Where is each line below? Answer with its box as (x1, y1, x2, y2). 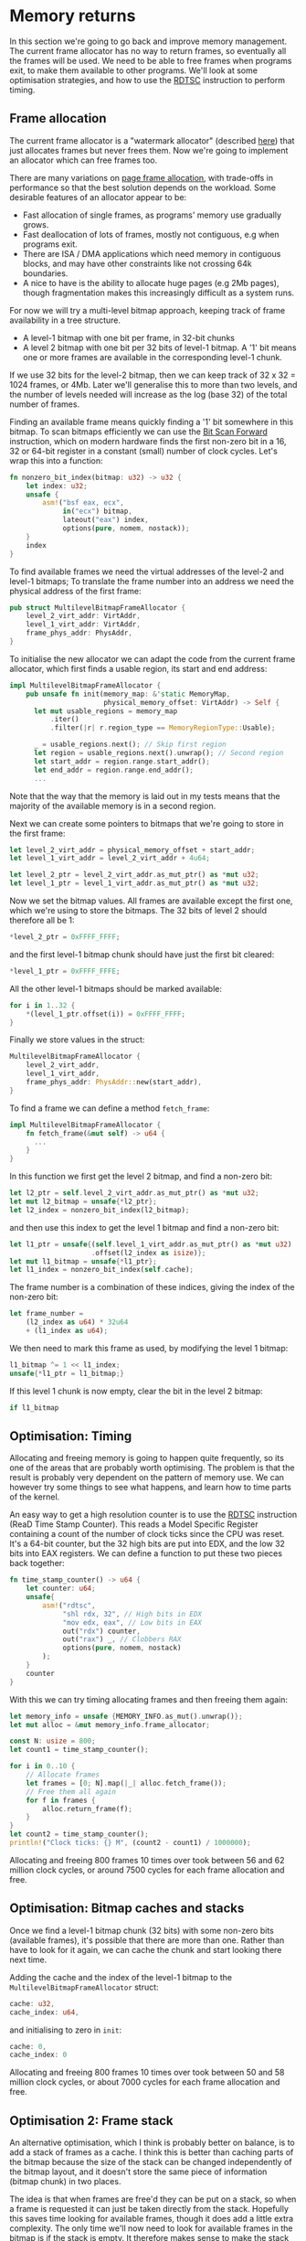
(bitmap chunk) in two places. (9, 2176, 121, 2187)
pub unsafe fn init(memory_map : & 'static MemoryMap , (26, 689, 231, 699)
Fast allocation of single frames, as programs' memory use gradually (22, 209, 281, 220)
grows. (22, 219, 49, 229)
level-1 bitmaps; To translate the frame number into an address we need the (9, 575, 294, 586)
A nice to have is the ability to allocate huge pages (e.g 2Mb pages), (22, 277, 280, 288)
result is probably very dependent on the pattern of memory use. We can (9, 1472, 285, 1483)
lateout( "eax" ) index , (62, 516, 149, 525)
